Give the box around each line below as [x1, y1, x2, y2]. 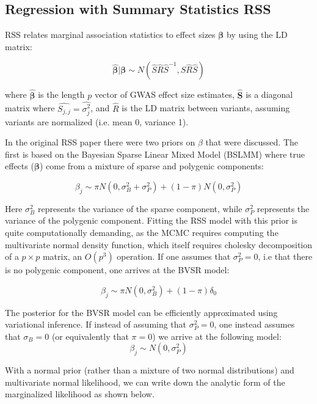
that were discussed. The [205, 136, 299, 149]
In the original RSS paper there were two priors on [5, 136, 195, 149]
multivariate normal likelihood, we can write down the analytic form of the [5, 375, 285, 388]
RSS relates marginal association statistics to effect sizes [5, 28, 216, 41]
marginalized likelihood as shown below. [5, 387, 155, 400]
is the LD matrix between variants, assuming [122, 101, 290, 114]
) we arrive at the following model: [152, 329, 282, 342]
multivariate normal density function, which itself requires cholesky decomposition [5, 238, 313, 251]
